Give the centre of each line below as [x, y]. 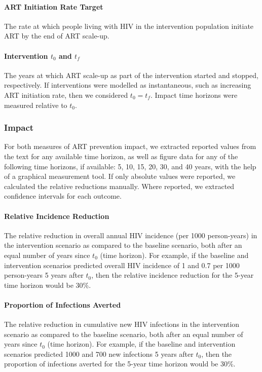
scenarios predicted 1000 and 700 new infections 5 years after [99, 354]
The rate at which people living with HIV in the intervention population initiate [129, 26]
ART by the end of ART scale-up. [57, 36]
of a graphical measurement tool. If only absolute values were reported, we [120, 176]
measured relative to [36, 105]
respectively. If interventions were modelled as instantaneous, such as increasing [128, 85]
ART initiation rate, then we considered [66, 95]
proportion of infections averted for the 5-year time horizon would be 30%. [120, 364]
